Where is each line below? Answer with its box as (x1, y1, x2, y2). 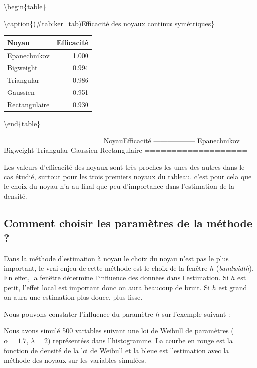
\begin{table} (4, 1, 46, 11)
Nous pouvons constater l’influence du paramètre (4, 308, 153, 319)
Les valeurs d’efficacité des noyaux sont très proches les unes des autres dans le (4, 161, 245, 172)
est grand (218, 282, 247, 292)
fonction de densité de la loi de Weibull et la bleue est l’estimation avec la (4, 345, 229, 355)
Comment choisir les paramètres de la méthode (4, 215, 253, 230)
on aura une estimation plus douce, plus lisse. (4, 292, 143, 302)
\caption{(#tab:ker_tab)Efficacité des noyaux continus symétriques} (4, 18, 215, 28)
